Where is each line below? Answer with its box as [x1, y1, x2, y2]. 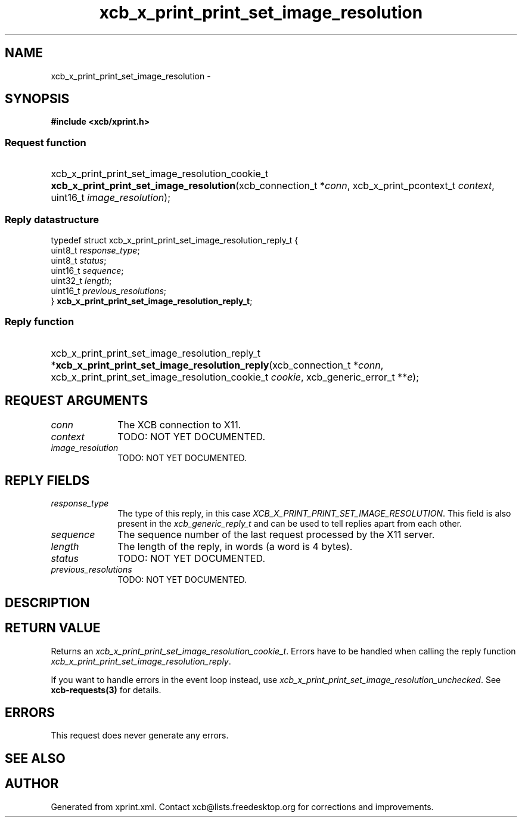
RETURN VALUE [5, 620, 101, 636]
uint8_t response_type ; [51, 245, 140, 255]
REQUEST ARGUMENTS [5, 393, 148, 409]
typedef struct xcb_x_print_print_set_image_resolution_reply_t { [51, 234, 299, 245]
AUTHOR [5, 776, 59, 792]
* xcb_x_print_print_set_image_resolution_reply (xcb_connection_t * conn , [51, 359, 384, 371]
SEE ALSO [5, 750, 66, 766]
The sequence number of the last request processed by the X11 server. [117, 529, 435, 541]
